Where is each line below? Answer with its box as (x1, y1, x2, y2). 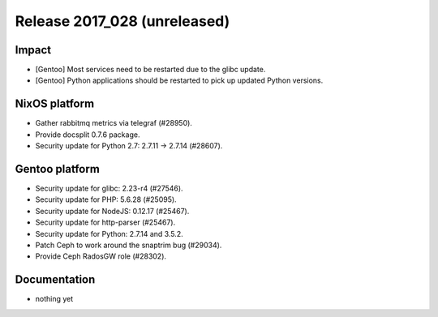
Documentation (15, 272, 96, 287)
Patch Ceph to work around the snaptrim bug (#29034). (35, 240, 222, 250)
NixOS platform (15, 97, 95, 111)
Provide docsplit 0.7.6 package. (35, 130, 140, 139)
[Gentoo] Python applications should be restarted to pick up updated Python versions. (35, 75, 324, 85)
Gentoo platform (15, 162, 101, 176)
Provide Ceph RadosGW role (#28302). (35, 251, 166, 261)
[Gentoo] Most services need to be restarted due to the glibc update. (35, 65, 266, 75)
